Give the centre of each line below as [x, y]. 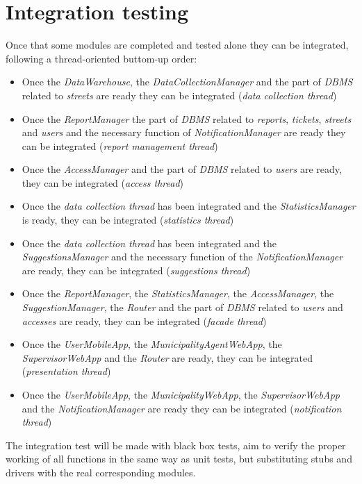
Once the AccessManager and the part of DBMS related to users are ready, [182, 169]
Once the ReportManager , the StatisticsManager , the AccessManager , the [178, 293]
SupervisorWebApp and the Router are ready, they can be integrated [167, 357]
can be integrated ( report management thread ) [120, 145]
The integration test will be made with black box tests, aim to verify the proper [176, 445]
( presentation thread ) [66, 371]
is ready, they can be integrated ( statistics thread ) [128, 220]
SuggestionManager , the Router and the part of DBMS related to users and [182, 307]
